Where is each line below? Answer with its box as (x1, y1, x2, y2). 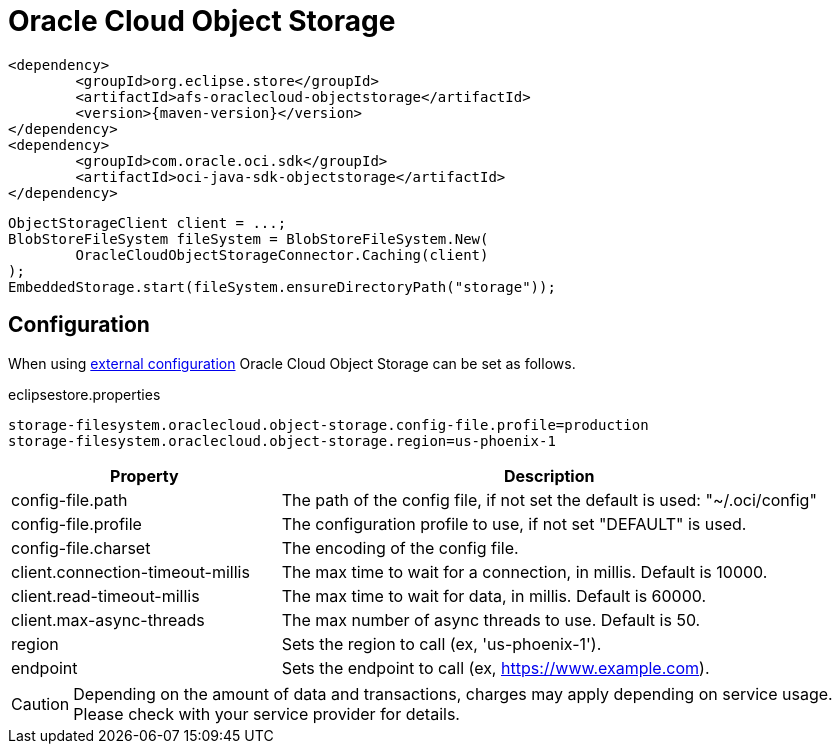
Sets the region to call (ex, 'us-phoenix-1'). (281, 633, 602, 654)
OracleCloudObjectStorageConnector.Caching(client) (75, 246, 489, 263)
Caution (11, 693, 70, 714)
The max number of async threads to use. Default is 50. (281, 609, 701, 630)
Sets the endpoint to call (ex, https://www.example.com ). (281, 657, 710, 678)
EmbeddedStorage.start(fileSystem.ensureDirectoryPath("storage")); (8, 278, 556, 295)
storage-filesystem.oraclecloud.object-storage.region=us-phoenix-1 (8, 432, 556, 449)
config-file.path (11, 489, 128, 510)
